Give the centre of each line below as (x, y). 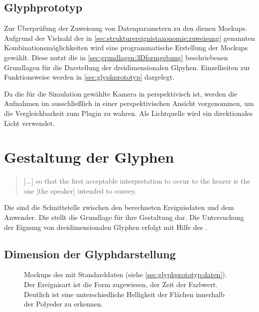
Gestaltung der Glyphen (89, 157)
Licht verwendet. (29, 123)
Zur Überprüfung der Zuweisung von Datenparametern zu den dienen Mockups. (126, 28)
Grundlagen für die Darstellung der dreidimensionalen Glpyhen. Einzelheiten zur (127, 67)
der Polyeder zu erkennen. (64, 304)
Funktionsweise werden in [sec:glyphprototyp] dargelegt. (89, 77)
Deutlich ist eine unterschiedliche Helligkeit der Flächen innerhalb (124, 294)
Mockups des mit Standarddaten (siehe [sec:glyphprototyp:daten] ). (126, 274)
